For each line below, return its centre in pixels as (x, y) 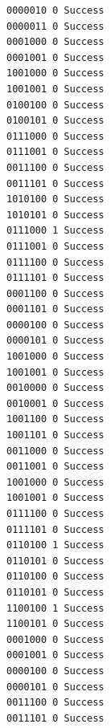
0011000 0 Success (55, 451)
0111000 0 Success (55, 136)
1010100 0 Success (55, 199)
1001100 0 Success (55, 419)
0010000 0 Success (55, 388)
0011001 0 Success (55, 467)
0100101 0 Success (55, 121)
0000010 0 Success (55, 10)
